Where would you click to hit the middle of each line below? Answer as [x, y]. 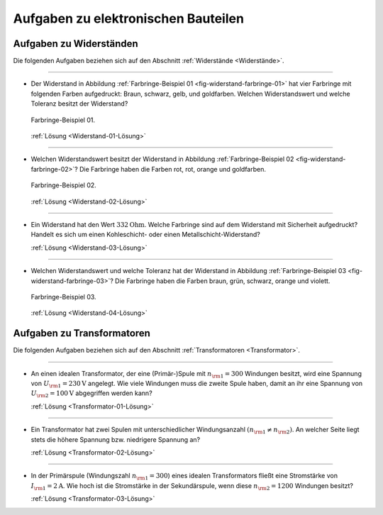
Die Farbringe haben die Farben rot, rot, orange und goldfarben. [172, 169]
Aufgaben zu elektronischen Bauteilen [129, 18]
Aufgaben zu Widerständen [76, 44]
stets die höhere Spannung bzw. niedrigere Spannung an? [116, 439]
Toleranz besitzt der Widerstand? [79, 104]
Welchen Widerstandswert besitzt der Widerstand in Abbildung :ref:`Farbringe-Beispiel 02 [162, 159]
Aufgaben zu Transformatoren [82, 333]
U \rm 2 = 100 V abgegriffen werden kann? [91, 394]
